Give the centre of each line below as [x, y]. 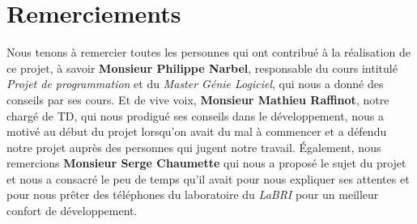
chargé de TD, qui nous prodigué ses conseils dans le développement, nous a [195, 115]
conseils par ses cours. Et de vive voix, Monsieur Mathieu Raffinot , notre [198, 99]
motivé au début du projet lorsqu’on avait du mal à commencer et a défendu [197, 131]
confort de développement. [72, 211]
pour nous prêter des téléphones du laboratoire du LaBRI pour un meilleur [193, 194]
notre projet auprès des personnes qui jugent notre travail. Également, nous [194, 147]
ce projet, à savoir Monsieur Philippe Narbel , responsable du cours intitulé [202, 68]
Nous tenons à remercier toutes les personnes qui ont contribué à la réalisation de [208, 52]
